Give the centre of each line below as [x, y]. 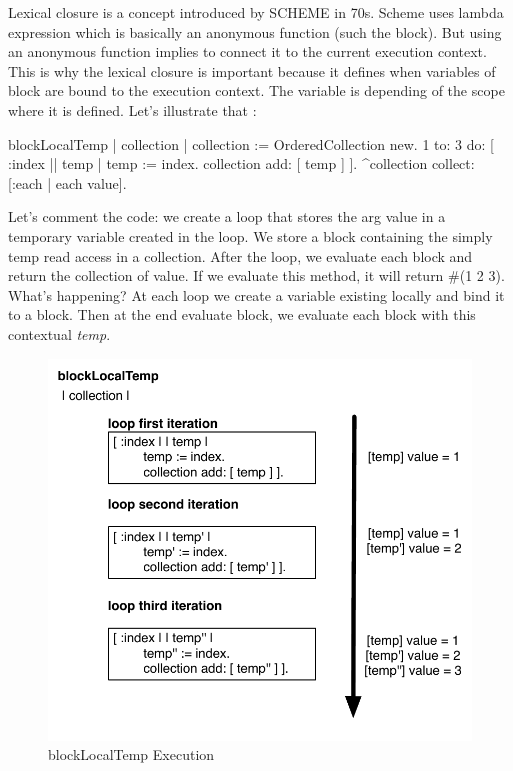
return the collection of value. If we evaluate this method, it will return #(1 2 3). [256, 275]
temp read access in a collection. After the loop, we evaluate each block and [240, 255]
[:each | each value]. [67, 182]
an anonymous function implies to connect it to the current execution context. [247, 51]
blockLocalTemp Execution [131, 754]
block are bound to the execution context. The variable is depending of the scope [256, 90]
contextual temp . [59, 333]
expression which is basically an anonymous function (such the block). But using [255, 31]
